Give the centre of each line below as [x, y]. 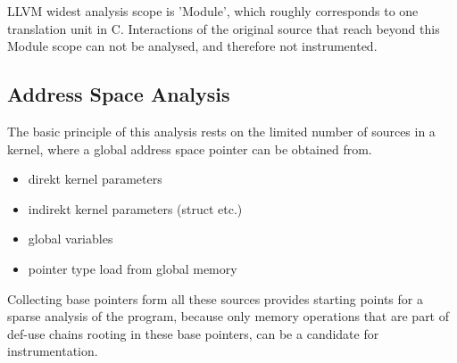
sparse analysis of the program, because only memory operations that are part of [228, 316]
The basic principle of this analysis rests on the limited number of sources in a [221, 131]
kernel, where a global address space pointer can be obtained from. [190, 148]
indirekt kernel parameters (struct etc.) [135, 208]
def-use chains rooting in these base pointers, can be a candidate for [193, 333]
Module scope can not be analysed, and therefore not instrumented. [192, 46]
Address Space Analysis [119, 94]
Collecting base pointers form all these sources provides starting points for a [215, 298]
